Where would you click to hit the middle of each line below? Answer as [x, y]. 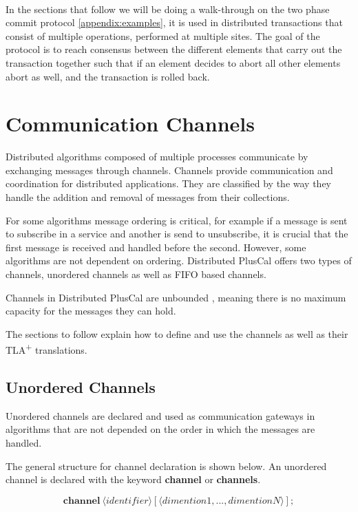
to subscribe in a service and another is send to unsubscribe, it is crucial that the [177, 234]
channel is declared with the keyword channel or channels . [133, 479]
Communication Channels [130, 124]
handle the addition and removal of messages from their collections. [148, 197]
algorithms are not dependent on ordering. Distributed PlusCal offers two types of [179, 260]
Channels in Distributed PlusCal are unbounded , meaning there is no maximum [176, 297]
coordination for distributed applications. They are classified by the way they [169, 183]
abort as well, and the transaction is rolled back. [108, 76]
